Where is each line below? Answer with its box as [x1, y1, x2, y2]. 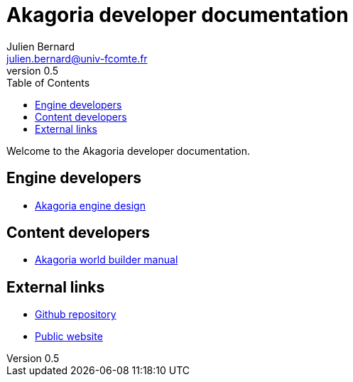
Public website [35, 330, 103, 343]
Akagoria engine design [35, 199, 146, 212]
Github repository [35, 308, 116, 321]
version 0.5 [6, 64, 59, 77]
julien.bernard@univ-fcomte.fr [6, 52, 148, 65]
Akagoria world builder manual [35, 253, 178, 266]
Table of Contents [6, 76, 90, 89]
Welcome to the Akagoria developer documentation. [6, 144, 250, 157]
